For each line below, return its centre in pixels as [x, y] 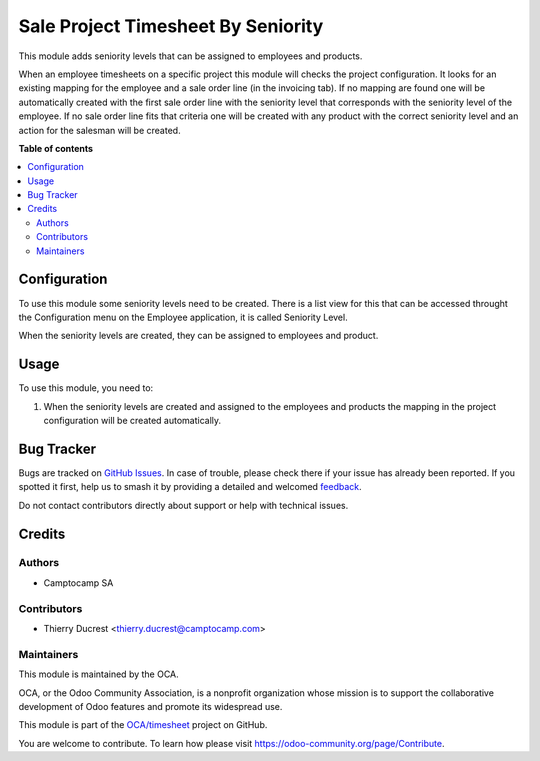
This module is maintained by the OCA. [98, 674]
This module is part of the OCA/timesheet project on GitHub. [143, 725]
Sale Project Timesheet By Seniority [171, 26]
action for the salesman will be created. [99, 130]
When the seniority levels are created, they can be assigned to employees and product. [198, 336]
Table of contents [56, 148]
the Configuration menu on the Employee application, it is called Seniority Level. [183, 317]
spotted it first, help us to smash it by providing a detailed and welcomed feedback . [190, 487]
